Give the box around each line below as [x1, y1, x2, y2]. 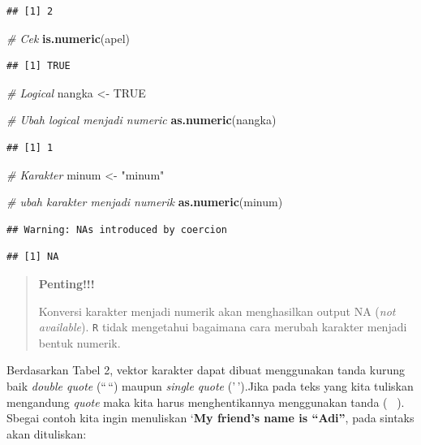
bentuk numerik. [38, 334, 121, 351]
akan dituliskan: [6, 425, 87, 442]
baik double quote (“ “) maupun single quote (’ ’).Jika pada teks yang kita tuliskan [6, 377, 414, 394]
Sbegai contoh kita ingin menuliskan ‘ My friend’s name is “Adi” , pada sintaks [6, 409, 415, 426]
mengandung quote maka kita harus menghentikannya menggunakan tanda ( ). [6, 393, 405, 410]
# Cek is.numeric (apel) [6, 29, 131, 46]
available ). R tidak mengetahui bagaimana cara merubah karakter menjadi [38, 318, 407, 335]
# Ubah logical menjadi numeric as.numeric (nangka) [6, 111, 277, 128]
